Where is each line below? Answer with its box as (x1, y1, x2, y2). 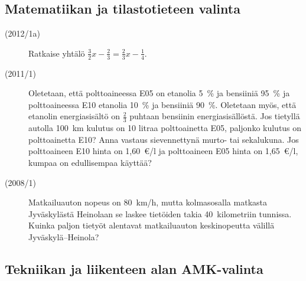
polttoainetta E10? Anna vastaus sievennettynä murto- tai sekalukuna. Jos (28, 133, 299, 145)
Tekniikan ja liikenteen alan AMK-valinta (5, 259, 263, 277)
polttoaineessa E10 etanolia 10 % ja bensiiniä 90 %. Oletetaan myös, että (28, 98, 297, 110)
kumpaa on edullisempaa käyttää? (28, 156, 152, 169)
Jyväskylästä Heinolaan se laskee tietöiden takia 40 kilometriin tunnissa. (28, 207, 292, 220)
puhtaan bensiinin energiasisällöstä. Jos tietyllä (129, 110, 300, 122)
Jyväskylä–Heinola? (28, 230, 99, 243)
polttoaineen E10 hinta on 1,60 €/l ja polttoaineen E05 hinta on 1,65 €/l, (28, 145, 298, 157)
